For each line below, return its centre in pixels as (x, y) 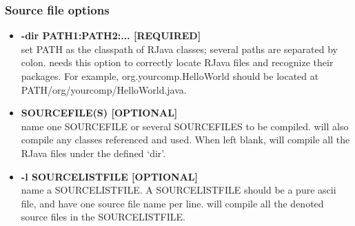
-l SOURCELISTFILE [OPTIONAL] (109, 176)
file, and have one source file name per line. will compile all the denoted (172, 203)
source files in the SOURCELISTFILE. (103, 217)
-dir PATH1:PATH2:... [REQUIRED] (111, 35)
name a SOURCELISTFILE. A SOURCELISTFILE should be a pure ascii (179, 190)
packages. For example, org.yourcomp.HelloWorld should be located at (170, 76)
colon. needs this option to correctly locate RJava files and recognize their (177, 62)
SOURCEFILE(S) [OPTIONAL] (99, 113)
